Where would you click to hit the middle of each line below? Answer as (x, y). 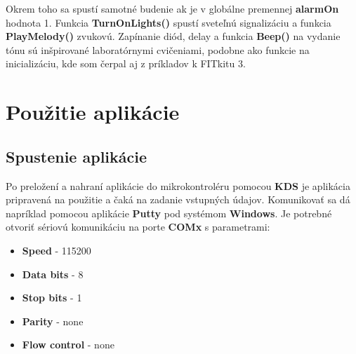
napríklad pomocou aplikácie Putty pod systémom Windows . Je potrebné (169, 213)
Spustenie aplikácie (77, 156)
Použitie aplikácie (93, 112)
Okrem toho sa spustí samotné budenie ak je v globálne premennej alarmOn (172, 8)
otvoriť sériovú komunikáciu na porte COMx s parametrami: (138, 227)
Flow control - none (68, 345)
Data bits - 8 (53, 274)
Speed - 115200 (57, 250)
